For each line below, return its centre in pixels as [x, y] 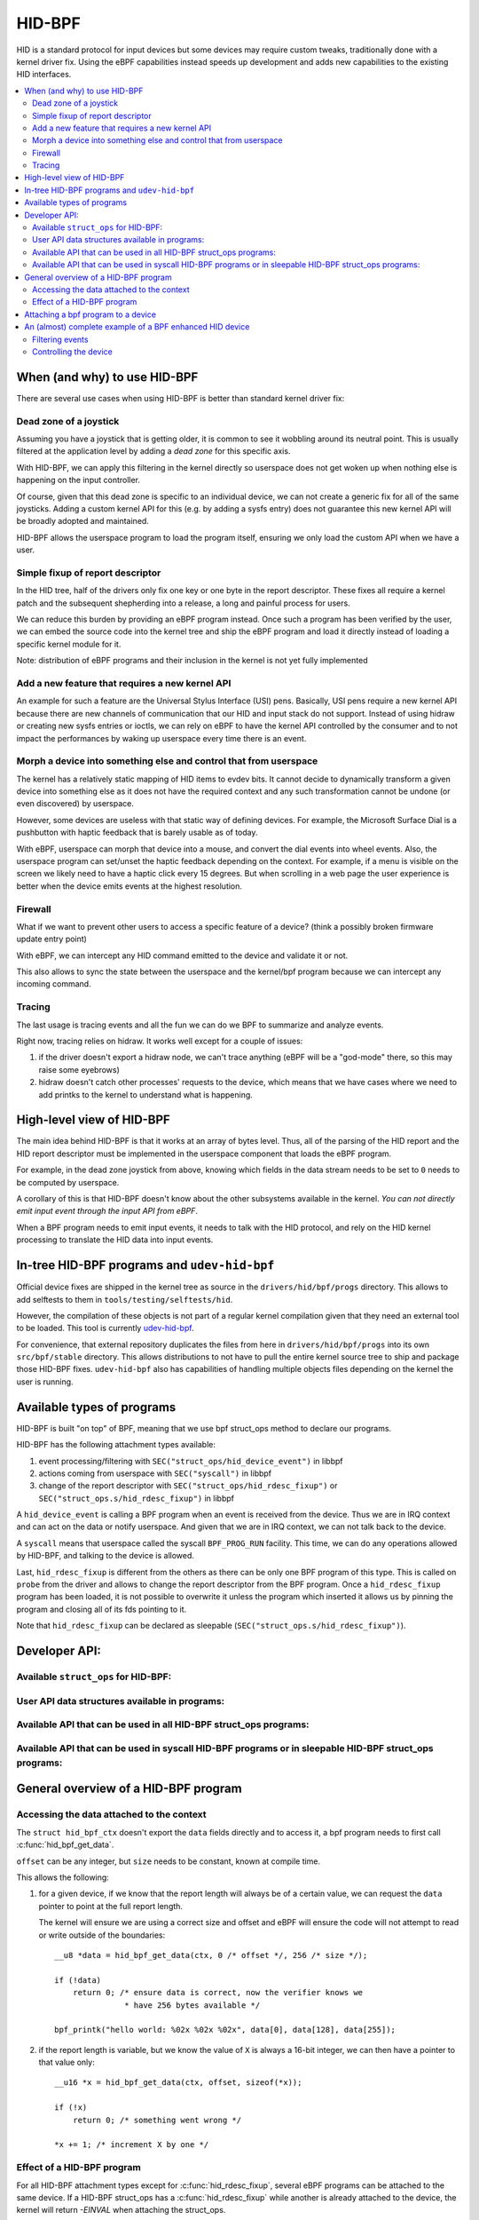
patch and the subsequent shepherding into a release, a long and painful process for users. [183, 603]
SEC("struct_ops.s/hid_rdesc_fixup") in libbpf [137, 1498]
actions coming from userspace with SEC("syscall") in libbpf [155, 1473]
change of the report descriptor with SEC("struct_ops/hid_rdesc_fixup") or [188, 1486]
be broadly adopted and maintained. [83, 521]
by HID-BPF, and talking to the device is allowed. [106, 1556]
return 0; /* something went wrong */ [157, 2120]
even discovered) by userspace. [75, 804]
